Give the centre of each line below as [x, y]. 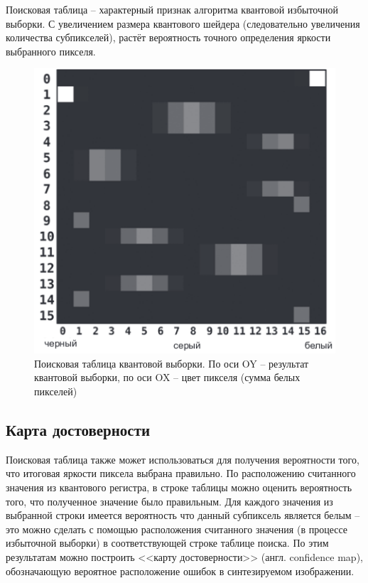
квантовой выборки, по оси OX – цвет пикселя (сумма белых [167, 377]
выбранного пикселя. [51, 51]
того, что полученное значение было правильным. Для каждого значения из [169, 501]
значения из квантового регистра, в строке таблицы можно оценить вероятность [179, 487]
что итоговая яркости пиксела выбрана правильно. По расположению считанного [181, 473]
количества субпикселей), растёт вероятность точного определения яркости [168, 37]
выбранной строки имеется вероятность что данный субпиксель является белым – [183, 515]
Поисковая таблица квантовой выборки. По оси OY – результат [172, 363]
